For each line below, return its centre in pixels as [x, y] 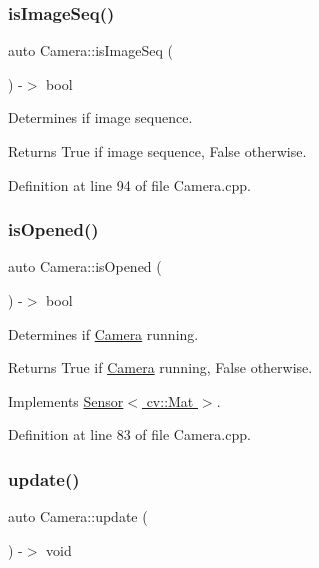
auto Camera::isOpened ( [85, 266]
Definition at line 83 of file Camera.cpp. [129, 434]
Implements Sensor [66, 400]
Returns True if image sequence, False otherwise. [157, 151]
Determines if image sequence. [100, 117]
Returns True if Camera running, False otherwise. [160, 367]
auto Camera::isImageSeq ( [90, 50]
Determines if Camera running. [103, 333]
